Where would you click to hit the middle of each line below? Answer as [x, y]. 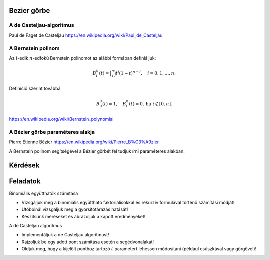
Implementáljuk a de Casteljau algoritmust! [65, 235]
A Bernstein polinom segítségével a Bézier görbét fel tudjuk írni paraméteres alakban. [97, 151]
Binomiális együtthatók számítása [44, 193]
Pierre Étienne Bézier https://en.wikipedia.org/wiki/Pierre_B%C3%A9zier [84, 142]
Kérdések [24, 165]
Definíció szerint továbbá [35, 89]
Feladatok [25, 181]
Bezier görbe [30, 11]
